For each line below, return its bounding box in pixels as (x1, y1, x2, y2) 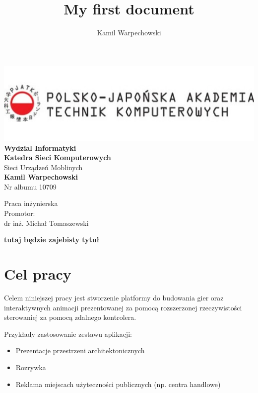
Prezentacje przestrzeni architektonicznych (15, 345, 145, 356)
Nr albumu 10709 (4, 181, 57, 192)
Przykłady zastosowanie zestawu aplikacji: (4, 328, 132, 339)
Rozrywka (15, 362, 46, 372)
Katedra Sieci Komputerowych (4, 152, 111, 163)
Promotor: (4, 208, 35, 218)
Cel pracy (4, 264, 71, 284)
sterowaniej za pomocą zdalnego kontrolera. (4, 312, 136, 322)
